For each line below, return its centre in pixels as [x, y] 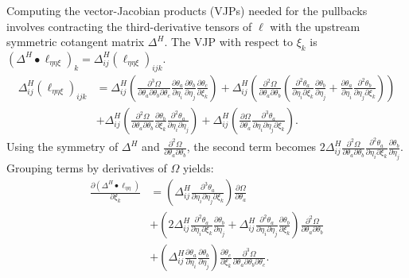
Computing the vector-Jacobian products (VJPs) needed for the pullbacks [187, 10]
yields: [198, 168]
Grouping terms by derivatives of [87, 168]
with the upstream [315, 26]
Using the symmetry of [62, 147]
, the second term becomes [251, 147]
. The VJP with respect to [228, 42]
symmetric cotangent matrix [76, 42]
